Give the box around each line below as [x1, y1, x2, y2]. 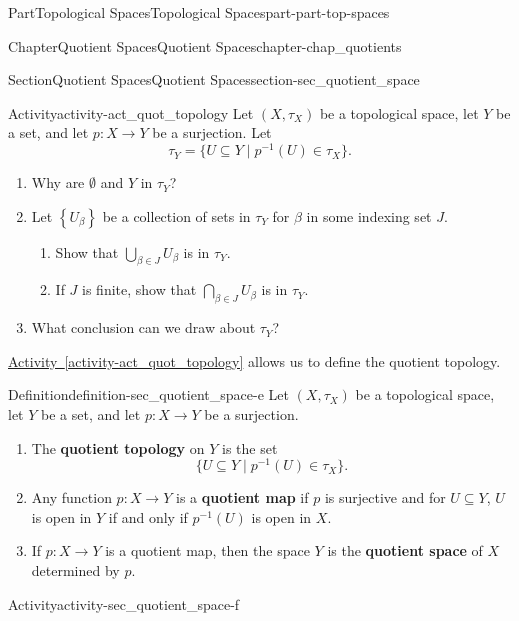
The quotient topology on [31, 437, 205, 458]
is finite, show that [82, 279, 197, 300]
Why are [31, 172, 85, 193]
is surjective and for [324, 487, 446, 508]
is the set [222, 437, 278, 458]
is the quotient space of [327, 540, 483, 561]
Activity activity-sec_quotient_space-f [8, 593, 240, 614]
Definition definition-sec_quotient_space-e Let [8, 384, 289, 405]
